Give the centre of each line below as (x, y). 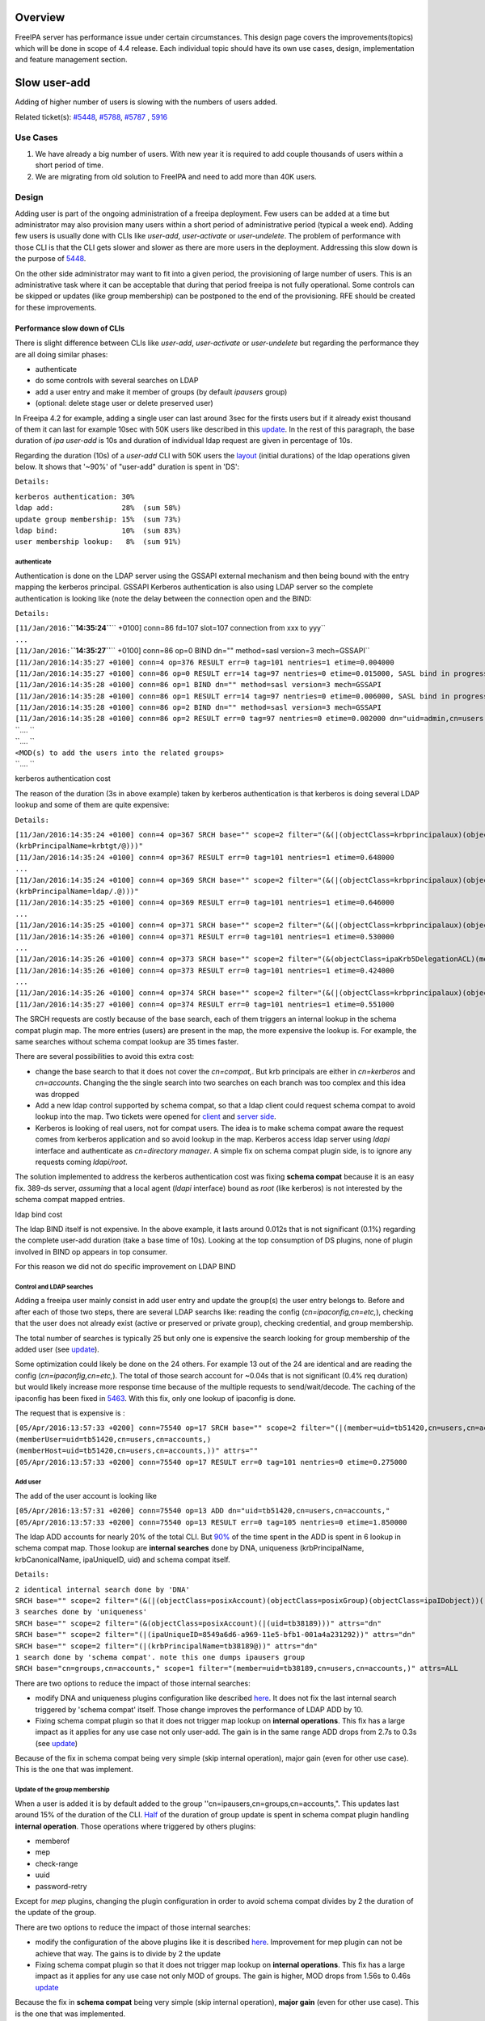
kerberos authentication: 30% (75, 496)
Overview (40, 17)
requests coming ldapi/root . (82, 1162)
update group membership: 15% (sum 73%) (98, 519)
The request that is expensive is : (70, 1413)
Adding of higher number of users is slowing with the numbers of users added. (146, 102)
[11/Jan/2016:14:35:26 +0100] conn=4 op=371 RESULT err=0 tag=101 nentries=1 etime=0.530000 (205, 937)
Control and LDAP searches (54, 1287)
